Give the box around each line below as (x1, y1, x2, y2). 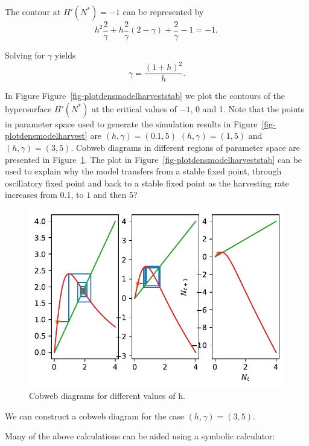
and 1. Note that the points (202, 102, 305, 115)
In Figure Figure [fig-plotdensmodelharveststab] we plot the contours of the (5, 89, 285, 102)
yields (54, 49, 76, 62)
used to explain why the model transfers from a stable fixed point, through (5, 165, 282, 177)
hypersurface (5, 102, 52, 115)
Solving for (5, 49, 45, 62)
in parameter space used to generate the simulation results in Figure (5, 117, 258, 130)
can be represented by (123, 5, 204, 18)
